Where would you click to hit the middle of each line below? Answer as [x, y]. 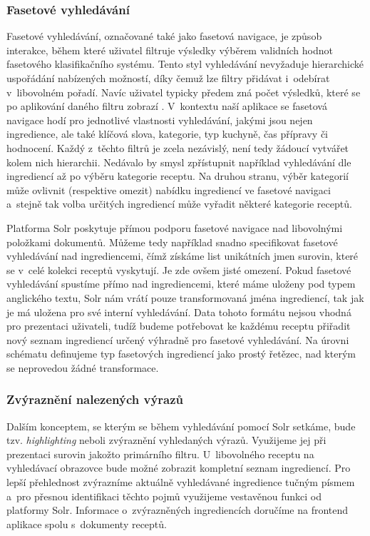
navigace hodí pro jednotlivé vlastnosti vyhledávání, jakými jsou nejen [160, 120]
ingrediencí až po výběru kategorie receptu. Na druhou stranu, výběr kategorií [178, 176]
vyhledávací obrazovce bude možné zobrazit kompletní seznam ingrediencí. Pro [179, 468]
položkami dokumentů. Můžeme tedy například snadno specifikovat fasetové [172, 242]
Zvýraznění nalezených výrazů [95, 399]
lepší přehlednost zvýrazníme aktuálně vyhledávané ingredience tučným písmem [181, 482]
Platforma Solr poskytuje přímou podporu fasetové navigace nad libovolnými [175, 227]
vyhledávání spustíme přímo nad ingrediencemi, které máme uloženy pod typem [181, 284]
